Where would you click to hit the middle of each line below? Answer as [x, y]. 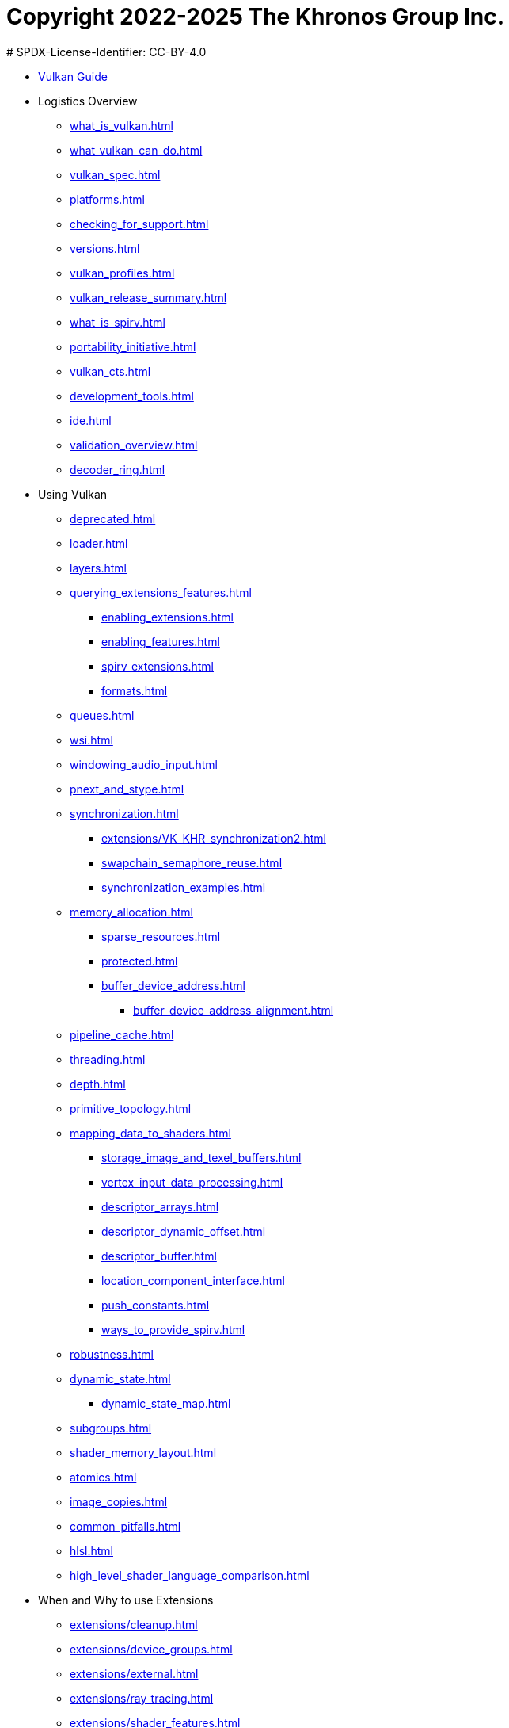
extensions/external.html [134, 1673]
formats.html [135, 690]
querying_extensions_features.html [161, 592]
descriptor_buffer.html [159, 1256]
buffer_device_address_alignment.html [234, 1010]
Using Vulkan [73, 494]
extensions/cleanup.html [134, 1624]
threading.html [108, 1059]
